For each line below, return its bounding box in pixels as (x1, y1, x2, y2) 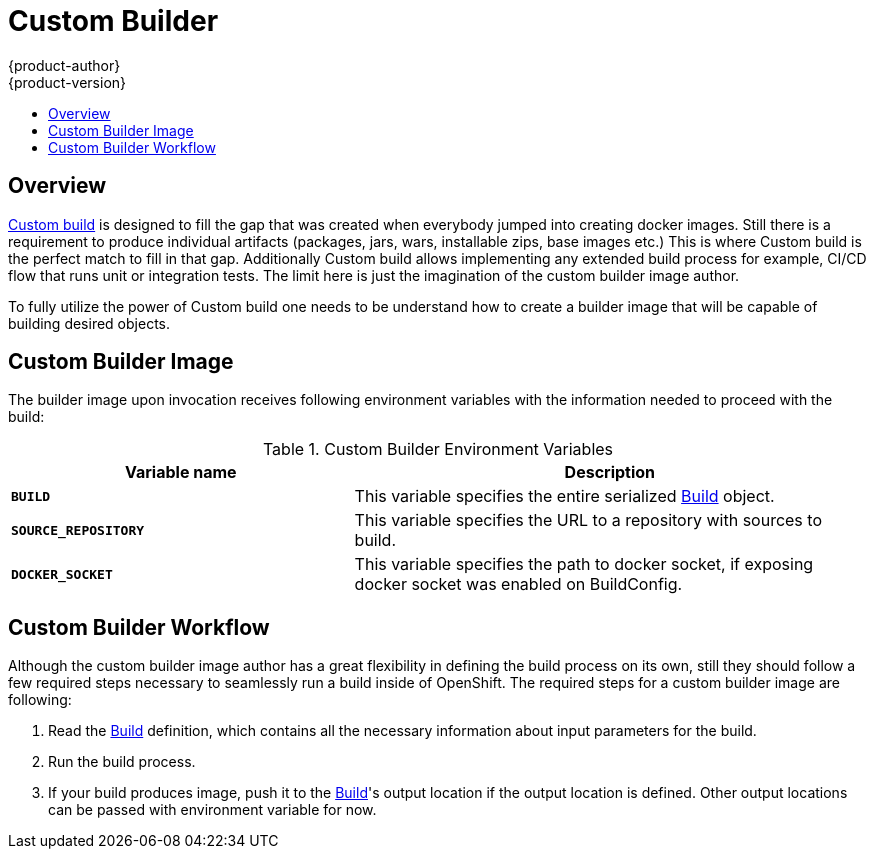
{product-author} (8, 56, 121, 74)
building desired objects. (8, 314, 170, 332)
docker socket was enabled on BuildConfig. (354, 574, 683, 595)
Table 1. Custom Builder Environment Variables (262, 439, 614, 460)
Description (564, 462, 656, 483)
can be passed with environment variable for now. (48, 801, 377, 819)
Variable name (124, 462, 237, 483)
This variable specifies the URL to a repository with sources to (354, 510, 822, 531)
